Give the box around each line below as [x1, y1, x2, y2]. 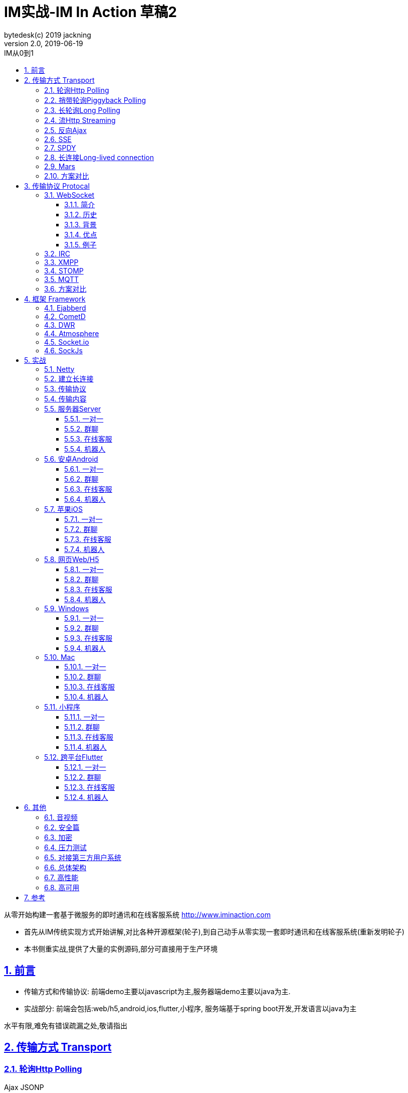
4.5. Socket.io [44, 337, 89, 346]
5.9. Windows [44, 604, 89, 613]
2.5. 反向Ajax [44, 125, 87, 134]
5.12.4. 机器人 [64, 792, 108, 801]
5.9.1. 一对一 [64, 613, 104, 622]
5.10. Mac [44, 652, 75, 661]
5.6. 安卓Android [44, 454, 98, 463]
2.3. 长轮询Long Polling [44, 105, 120, 114]
